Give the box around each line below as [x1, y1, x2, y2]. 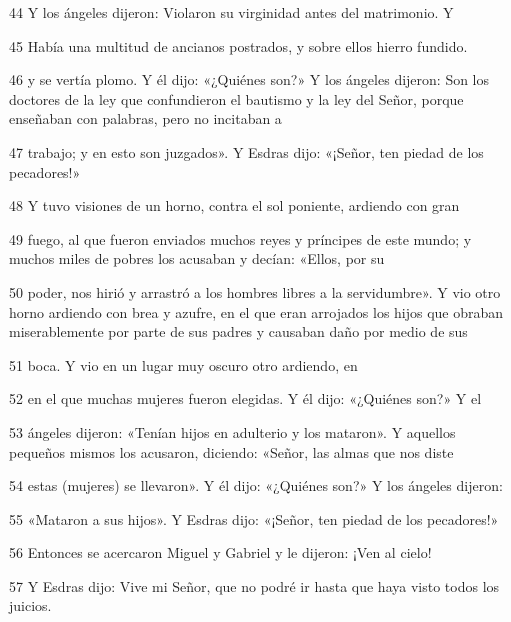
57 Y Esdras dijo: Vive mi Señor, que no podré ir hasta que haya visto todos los [9, 575, 500, 596]
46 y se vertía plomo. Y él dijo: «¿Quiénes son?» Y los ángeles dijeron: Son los [9, 69, 490, 90]
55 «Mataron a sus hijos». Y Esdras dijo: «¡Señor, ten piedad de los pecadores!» [9, 508, 499, 529]
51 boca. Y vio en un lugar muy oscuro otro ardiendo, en [9, 354, 358, 375]
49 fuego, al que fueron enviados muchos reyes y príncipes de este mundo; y [9, 228, 472, 249]
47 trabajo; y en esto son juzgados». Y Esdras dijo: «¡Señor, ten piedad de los [9, 141, 484, 162]
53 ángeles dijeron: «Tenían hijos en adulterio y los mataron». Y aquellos [9, 421, 456, 442]
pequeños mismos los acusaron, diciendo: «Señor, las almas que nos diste [9, 441, 454, 462]
